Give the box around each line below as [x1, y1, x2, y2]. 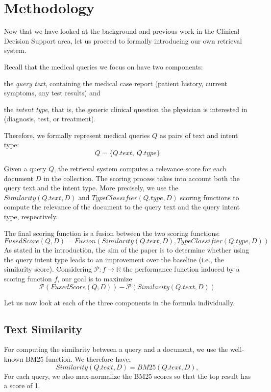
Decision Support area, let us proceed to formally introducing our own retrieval [4, 35, 242, 46]
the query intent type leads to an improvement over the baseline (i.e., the [4, 254, 224, 264]
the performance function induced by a [123, 264, 240, 274]
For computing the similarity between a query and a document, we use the [4, 344, 228, 354]
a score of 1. [4, 380, 40, 391]
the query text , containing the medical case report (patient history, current [4, 78, 227, 88]
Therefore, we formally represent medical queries [4, 130, 150, 140]
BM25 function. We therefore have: [25, 353, 131, 364]
